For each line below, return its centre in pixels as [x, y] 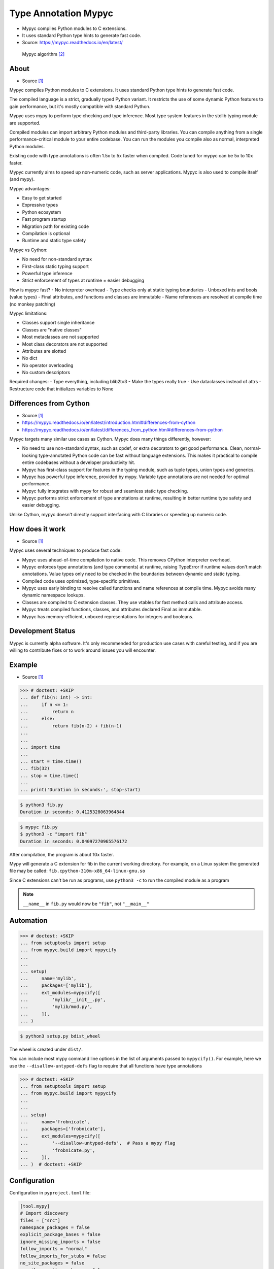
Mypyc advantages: [30, 188]
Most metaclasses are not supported [60, 337]
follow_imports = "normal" [54, 1249]
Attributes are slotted [44, 351]
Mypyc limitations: [28, 313]
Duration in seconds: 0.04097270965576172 [74, 841]
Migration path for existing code [56, 226]
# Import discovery [44, 1213]
